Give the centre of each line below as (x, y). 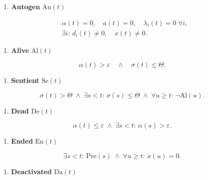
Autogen (26, 6)
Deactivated (31, 172)
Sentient (25, 80)
